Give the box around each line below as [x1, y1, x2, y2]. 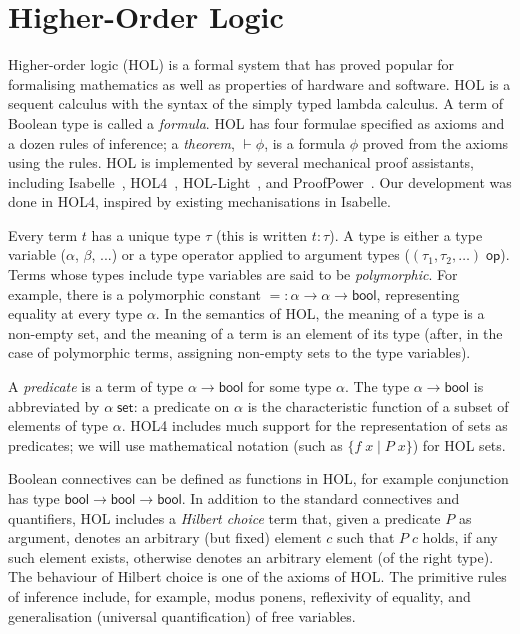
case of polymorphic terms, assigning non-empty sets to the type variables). [8, 342, 471, 363]
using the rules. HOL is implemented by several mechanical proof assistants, [8, 152, 475, 173]
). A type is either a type [329, 224, 483, 245]
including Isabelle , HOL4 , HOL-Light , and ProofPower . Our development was [8, 171, 512, 192]
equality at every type [8, 303, 143, 324]
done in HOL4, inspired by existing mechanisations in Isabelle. [8, 191, 391, 212]
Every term [8, 224, 78, 245]
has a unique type [91, 224, 201, 245]
